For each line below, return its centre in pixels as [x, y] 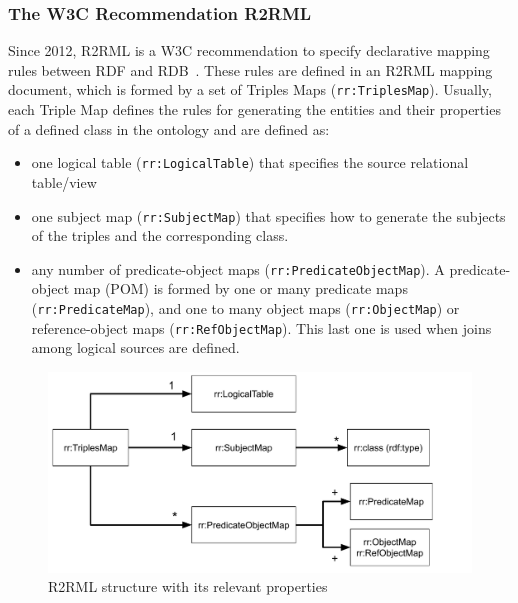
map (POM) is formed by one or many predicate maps [240, 288]
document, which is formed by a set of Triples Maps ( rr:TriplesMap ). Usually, [250, 89]
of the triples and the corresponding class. [160, 235]
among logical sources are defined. [135, 347]
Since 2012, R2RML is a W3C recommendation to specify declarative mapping [249, 50]
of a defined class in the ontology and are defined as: [169, 128]
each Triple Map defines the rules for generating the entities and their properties [254, 109]
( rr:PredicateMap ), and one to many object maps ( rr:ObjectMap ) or [245, 308]
